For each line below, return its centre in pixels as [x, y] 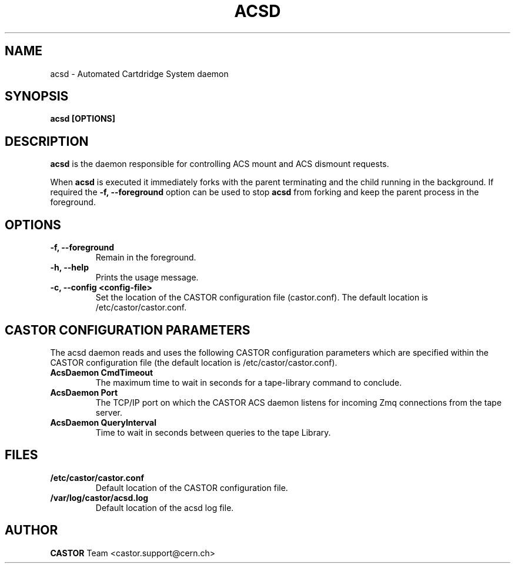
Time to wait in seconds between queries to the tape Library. [213, 432]
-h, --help [69, 268]
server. [109, 412]
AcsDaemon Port [84, 392]
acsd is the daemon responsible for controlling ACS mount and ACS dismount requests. [220, 164]
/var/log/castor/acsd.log [99, 497]
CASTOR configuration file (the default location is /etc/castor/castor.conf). [194, 362]
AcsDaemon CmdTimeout [102, 372]
